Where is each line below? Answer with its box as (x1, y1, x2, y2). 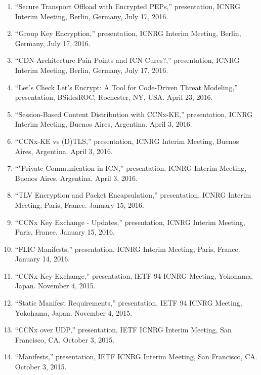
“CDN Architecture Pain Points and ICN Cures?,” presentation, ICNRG (15, 55, 240, 65)
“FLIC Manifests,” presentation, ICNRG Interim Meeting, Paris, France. (15, 243, 240, 254)
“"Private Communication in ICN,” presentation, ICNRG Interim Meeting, (15, 163, 247, 173)
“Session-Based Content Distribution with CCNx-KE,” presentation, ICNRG (15, 108, 253, 119)
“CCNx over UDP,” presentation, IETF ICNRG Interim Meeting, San (15, 324, 232, 335)
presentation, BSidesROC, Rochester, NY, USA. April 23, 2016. (15, 92, 213, 102)
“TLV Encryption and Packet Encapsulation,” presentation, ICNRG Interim (15, 190, 251, 200)
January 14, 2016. (15, 253, 70, 264)
